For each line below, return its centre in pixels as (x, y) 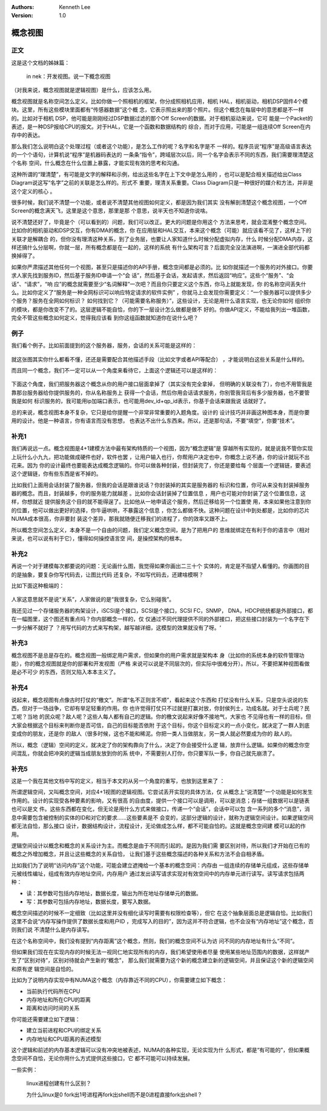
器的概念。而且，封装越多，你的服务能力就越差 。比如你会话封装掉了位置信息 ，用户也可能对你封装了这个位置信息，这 (158, 493)
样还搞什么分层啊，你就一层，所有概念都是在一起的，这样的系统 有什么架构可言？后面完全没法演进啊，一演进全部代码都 (160, 247)
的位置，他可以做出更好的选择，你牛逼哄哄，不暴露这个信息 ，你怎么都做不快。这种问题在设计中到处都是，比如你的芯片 (160, 510)
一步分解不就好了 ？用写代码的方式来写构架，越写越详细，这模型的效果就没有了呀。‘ (116, 627)
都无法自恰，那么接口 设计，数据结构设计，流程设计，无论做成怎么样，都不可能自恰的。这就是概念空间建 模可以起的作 (158, 826)
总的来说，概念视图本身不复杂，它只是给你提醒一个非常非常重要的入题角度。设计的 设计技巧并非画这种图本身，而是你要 (160, 412)
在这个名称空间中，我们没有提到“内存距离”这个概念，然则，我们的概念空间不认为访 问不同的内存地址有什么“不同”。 (154, 941)
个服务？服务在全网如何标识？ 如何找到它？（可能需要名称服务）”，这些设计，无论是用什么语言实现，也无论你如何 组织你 (161, 301)
